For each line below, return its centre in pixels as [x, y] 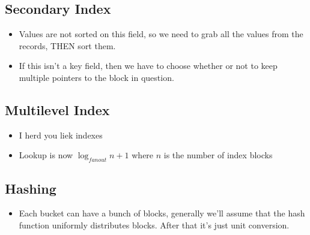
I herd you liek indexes [61, 135]
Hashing [31, 188]
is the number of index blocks [218, 155]
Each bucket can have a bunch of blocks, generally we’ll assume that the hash [162, 213]
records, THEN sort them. [67, 45]
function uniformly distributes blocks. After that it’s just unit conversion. [154, 225]
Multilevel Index [57, 109]
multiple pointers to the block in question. [96, 77]
